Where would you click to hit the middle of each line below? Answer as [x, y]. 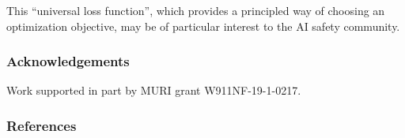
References [42, 125]
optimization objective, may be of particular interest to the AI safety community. [203, 26]
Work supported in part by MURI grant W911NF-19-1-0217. [154, 90]
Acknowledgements [68, 61]
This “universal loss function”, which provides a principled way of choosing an [196, 10]
